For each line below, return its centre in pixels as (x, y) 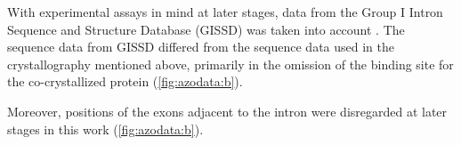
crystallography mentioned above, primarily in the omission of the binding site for (230, 64)
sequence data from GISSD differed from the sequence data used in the (201, 47)
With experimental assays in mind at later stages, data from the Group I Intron (225, 12)
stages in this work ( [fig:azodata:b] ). (105, 129)
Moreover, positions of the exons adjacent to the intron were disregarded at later (227, 111)
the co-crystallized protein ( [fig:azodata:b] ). (125, 81)
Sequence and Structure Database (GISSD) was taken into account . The (206, 29)
